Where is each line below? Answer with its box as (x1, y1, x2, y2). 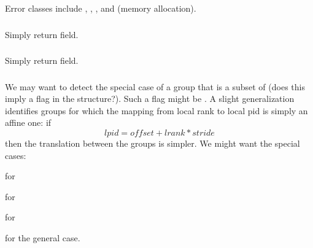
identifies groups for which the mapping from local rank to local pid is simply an (5, 104, 308, 117)
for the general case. (5, 231, 80, 244)
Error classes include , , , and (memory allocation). (5, 2, 196, 14)
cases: (5, 149, 26, 161)
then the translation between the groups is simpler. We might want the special (5, 136, 300, 149)
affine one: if (5, 116, 52, 129)
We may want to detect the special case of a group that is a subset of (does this (5, 80, 305, 93)
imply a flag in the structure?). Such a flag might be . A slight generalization (5, 92, 295, 105)
